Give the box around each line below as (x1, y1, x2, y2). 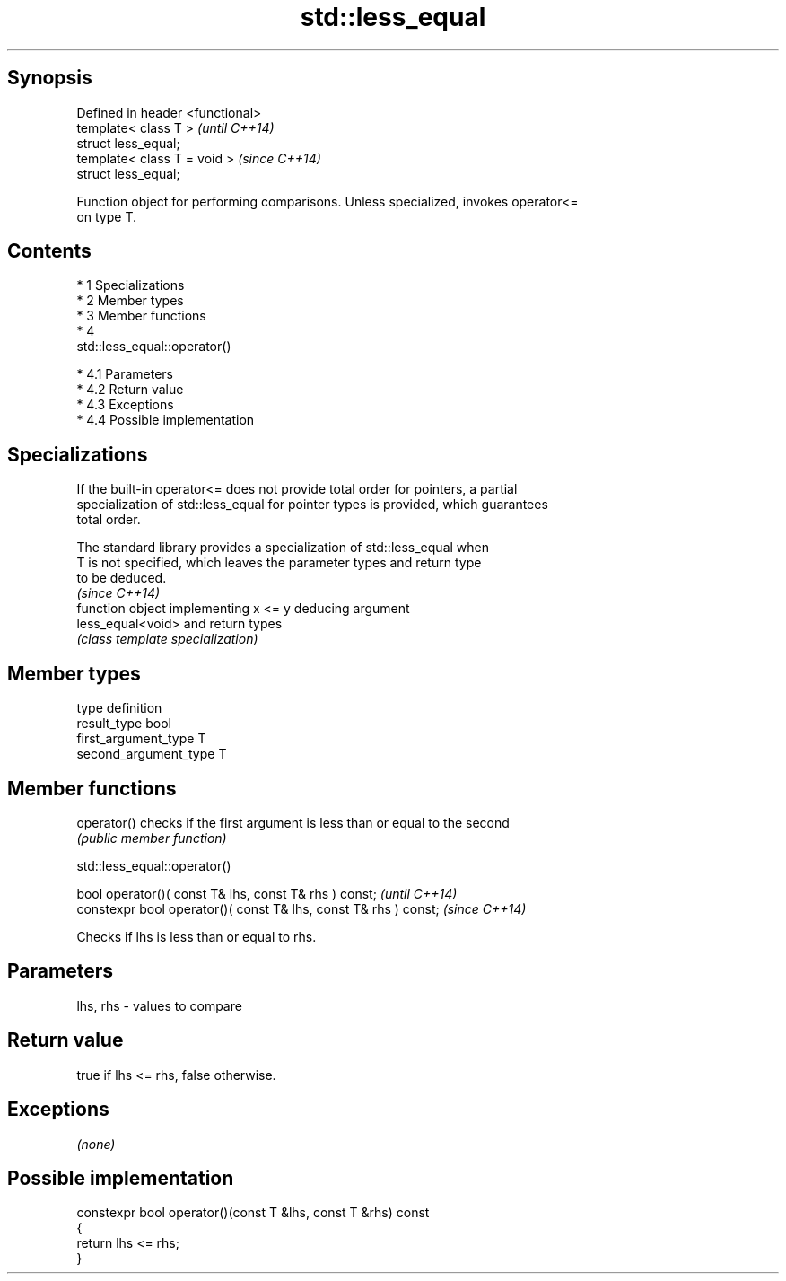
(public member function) (76, 829, 227, 846)
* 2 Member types (76, 293, 184, 309)
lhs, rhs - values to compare (76, 997, 242, 1013)
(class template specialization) (76, 631, 258, 647)
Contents (7, 240, 92, 263)
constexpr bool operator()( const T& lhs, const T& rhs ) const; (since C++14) (76, 900, 527, 917)
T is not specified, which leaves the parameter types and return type (76, 555, 482, 571)
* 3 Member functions (76, 308, 206, 324)
